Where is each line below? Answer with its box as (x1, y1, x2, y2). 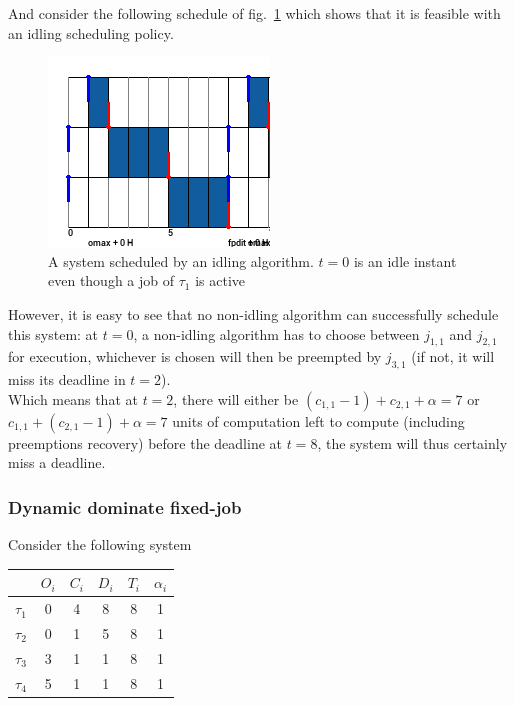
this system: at (8, 323, 99, 344)
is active (195, 270, 246, 291)
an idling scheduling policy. (8, 22, 174, 43)
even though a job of (48, 270, 175, 291)
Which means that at (8, 388, 138, 409)
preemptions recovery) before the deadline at (8, 432, 283, 453)
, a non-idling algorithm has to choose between (133, 323, 420, 344)
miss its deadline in (8, 369, 126, 390)
